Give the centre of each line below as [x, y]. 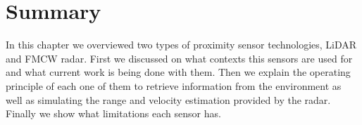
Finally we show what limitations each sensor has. [113, 113]
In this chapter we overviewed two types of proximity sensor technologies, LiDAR [181, 45]
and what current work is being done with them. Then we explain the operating [178, 72]
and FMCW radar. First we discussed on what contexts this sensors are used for [179, 58]
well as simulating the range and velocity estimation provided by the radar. [168, 99]
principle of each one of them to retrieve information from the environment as [174, 85]
